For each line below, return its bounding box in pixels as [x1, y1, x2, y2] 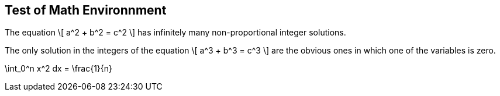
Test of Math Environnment [5, 3, 167, 17]
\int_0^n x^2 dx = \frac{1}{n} [5, 63, 113, 74]
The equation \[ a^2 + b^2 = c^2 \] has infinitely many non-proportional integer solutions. [5, 27, 346, 38]
